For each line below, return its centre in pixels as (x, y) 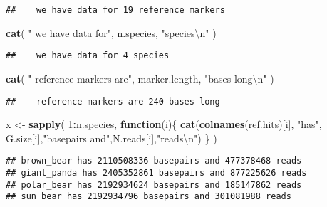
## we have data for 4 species (88, 56)
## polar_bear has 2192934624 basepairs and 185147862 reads (154, 185)
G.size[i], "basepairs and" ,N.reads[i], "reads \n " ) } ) (111, 138)
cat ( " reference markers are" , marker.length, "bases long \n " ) (140, 78)
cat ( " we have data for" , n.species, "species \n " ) (111, 32)
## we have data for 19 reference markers (115, 10)
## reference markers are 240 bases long (113, 101)
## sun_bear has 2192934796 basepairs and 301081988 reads (149, 197)
